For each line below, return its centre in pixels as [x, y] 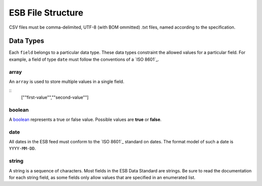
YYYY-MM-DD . [23, 149]
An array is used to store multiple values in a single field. [67, 81]
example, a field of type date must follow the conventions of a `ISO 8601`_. [84, 59]
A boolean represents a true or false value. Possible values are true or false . [85, 119]
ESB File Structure [46, 13]
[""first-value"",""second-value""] [55, 97]
